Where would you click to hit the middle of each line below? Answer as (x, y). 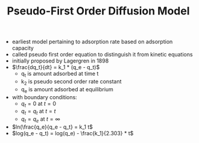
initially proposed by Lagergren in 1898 (60, 61)
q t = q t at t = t (38, 112)
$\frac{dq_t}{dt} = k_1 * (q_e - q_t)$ (56, 67)
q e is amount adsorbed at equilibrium (67, 90)
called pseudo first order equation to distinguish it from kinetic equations (102, 55)
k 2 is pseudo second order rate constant (71, 82)
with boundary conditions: (44, 97)
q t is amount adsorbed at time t (60, 75)
